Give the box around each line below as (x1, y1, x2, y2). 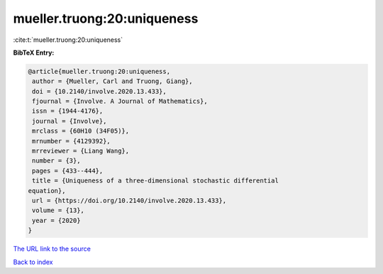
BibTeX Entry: (13, 48, 55, 57)
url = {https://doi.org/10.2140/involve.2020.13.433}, (32, 197, 227, 204)
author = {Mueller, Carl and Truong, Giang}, (32, 77, 193, 85)
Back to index (13, 258, 53, 266)
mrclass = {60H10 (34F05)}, (32, 127, 130, 135)
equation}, (28, 187, 66, 194)
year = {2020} (32, 217, 81, 224)
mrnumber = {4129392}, (32, 137, 111, 145)
